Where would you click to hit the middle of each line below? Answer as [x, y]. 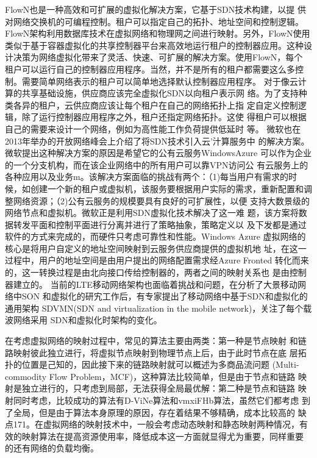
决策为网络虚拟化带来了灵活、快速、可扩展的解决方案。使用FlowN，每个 [158, 57]
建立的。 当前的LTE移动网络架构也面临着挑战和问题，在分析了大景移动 [155, 284]
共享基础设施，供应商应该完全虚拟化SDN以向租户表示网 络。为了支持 [160, 93]
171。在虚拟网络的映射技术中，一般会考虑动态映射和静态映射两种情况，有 [160, 424]
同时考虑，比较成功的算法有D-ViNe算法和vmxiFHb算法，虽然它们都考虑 [156, 400]
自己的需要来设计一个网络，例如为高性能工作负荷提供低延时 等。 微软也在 [153, 128]
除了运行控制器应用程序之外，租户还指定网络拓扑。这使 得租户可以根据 [164, 117]
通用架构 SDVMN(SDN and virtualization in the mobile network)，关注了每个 [154, 308]
